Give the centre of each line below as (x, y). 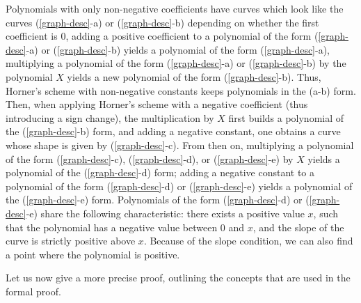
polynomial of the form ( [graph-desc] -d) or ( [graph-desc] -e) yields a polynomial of (179, 186)
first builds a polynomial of (286, 117)
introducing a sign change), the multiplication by (110, 117)
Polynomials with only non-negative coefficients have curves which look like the (175, 8)
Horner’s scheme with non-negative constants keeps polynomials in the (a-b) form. (181, 90)
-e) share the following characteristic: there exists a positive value (165, 213)
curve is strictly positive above (71, 241)
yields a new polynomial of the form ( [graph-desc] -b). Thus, (194, 76)
